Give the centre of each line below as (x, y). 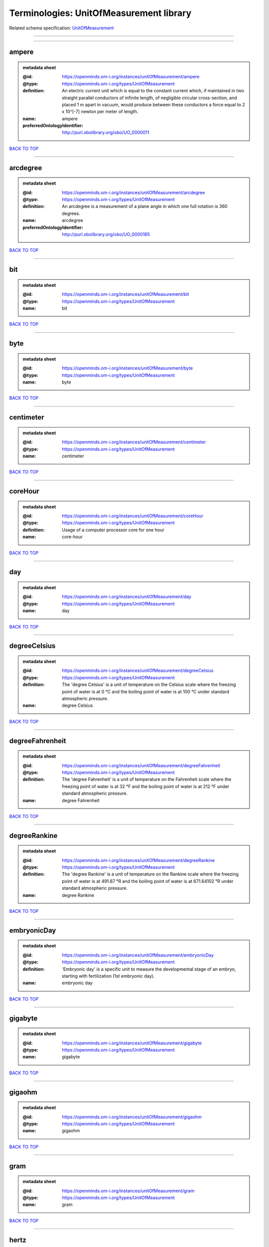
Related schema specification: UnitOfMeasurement (62, 28)
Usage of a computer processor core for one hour (113, 530)
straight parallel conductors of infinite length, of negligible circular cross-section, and (150, 98)
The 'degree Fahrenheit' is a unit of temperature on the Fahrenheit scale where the (147, 779)
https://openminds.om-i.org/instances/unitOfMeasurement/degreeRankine (138, 860)
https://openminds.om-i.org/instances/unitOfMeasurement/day (127, 597)
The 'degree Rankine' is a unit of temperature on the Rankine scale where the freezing (150, 874)
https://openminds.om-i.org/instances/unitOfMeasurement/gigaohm (132, 1117)
